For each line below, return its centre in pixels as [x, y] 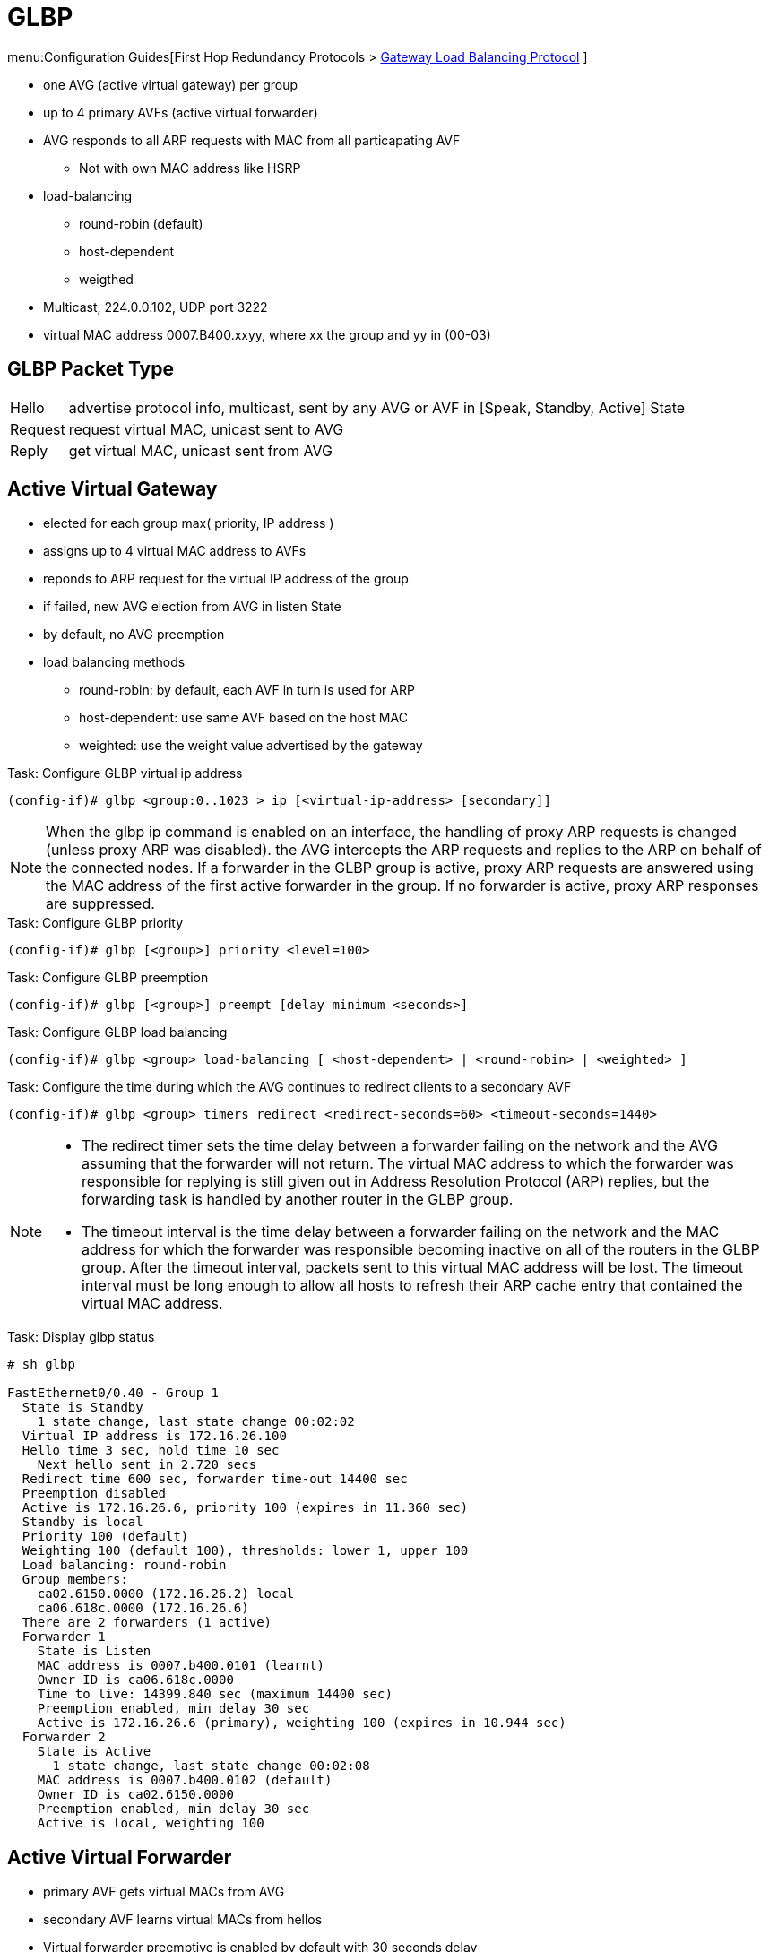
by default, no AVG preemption [134, 635]
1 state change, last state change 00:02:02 [196, 1422]
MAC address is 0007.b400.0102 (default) [185, 1780]
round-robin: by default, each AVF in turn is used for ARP [247, 690]
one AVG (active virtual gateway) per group [171, 84]
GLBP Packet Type [91, 369]
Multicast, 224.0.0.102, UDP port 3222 [156, 307]
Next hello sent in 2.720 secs [147, 1465]
